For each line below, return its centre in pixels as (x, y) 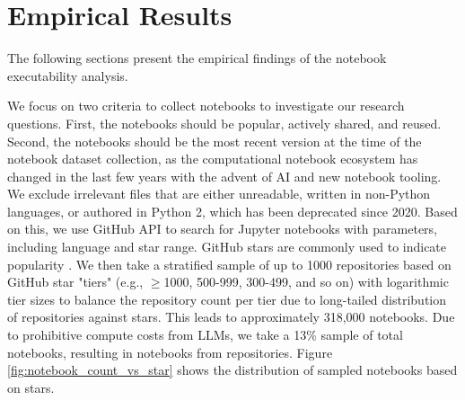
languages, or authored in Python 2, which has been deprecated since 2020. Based (232, 211)
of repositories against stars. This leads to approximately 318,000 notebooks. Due (231, 317)
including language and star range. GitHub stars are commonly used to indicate (227, 247)
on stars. (31, 387)
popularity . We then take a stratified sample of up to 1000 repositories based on (229, 264)
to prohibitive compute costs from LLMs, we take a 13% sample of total (205, 335)
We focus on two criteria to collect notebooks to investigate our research (206, 106)
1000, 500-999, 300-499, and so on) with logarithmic (306, 282)
